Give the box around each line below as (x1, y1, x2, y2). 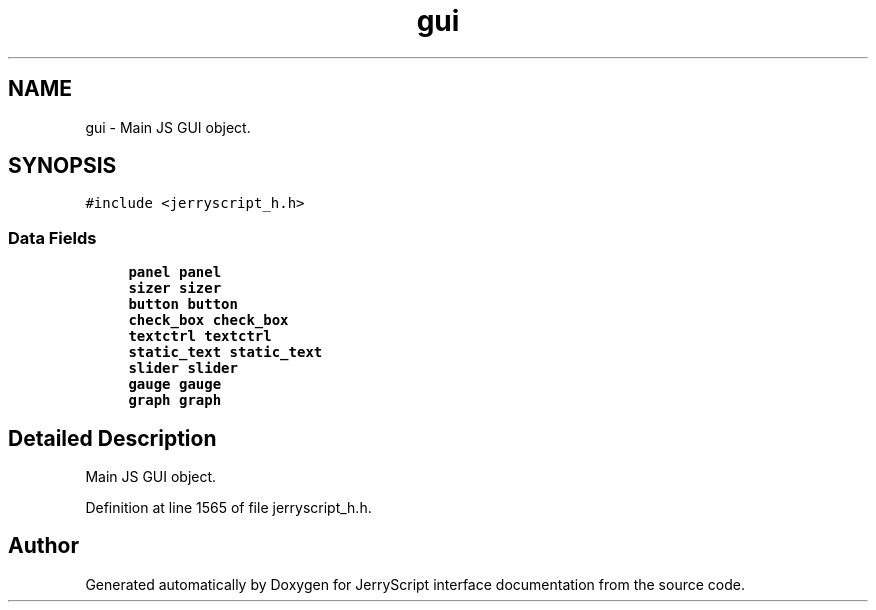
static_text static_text (128, 344, 323, 361)
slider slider (128, 360, 238, 377)
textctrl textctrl (128, 328, 272, 345)
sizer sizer (128, 280, 222, 297)
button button (128, 296, 238, 313)
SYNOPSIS (8, 153, 117, 179)
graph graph (128, 392, 222, 409)
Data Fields (8, 227, 97, 248)
